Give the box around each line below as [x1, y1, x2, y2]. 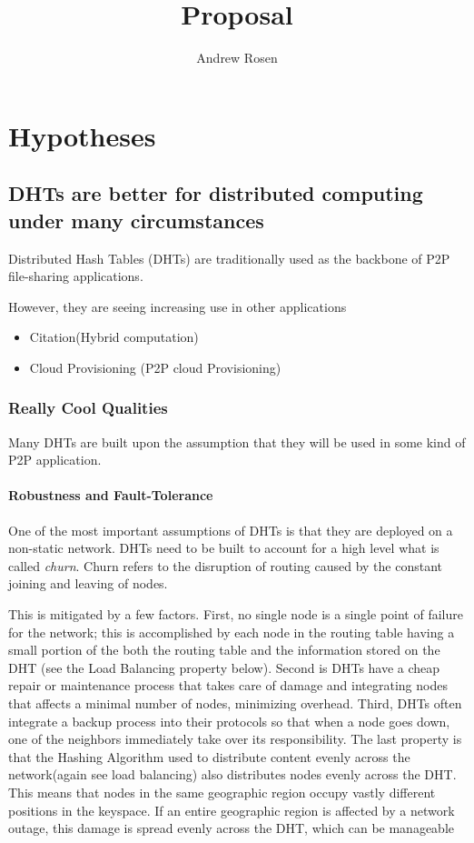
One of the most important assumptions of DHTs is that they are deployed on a [8, 520, 453, 539]
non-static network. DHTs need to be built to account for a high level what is [8, 538, 439, 557]
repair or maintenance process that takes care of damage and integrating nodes [8, 676, 448, 695]
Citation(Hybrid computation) [29, 327, 199, 346]
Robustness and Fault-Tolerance [8, 486, 213, 505]
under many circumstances [8, 206, 264, 234]
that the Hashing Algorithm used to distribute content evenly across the [8, 747, 410, 766]
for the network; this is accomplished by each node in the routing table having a [8, 622, 455, 641]
